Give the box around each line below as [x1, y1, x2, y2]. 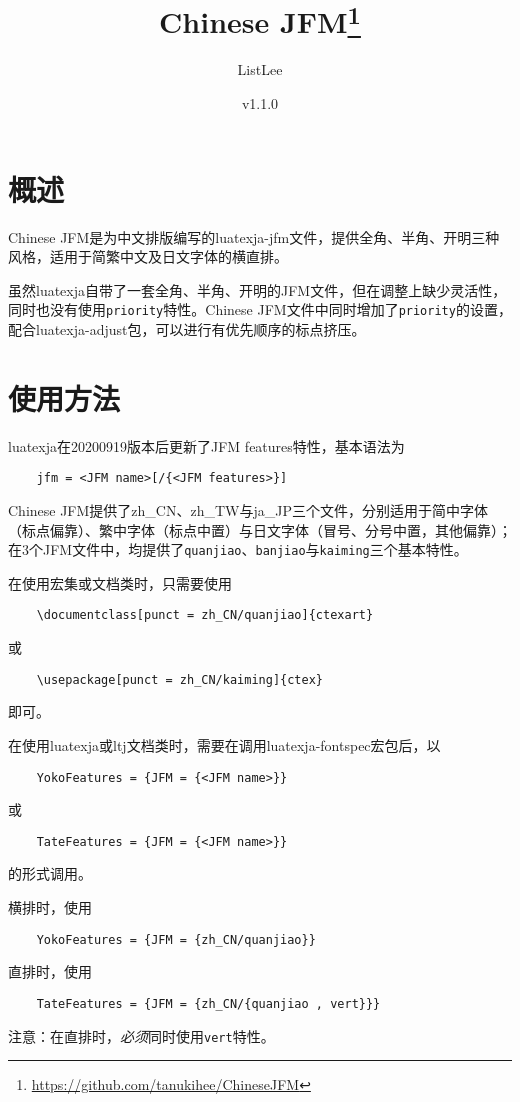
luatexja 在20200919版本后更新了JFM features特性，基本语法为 [8, 435, 405, 456]
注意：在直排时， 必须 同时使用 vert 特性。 [8, 1025, 275, 1046]
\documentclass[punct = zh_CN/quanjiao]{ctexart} [36, 608, 374, 623]
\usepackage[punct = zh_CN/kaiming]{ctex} [36, 672, 323, 687]
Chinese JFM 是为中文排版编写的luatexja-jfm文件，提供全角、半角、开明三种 [8, 226, 500, 247]
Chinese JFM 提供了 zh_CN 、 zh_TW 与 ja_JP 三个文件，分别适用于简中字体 [8, 499, 488, 520]
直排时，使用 [8, 961, 92, 982]
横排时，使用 [8, 897, 92, 918]
